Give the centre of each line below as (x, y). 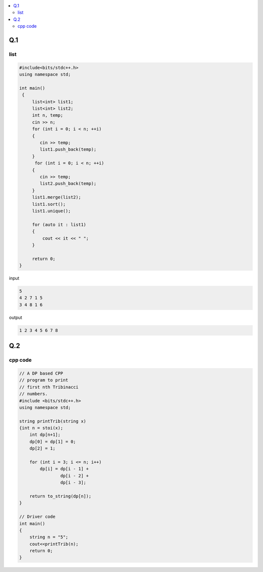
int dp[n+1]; (45, 435)
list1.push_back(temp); (68, 149)
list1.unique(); (51, 211)
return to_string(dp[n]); (60, 496)
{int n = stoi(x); (41, 428)
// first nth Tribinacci (49, 387)
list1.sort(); (49, 204)
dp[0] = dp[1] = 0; (53, 442)
